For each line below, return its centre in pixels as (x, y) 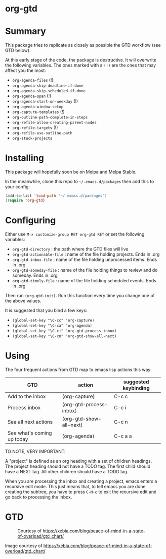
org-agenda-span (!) (32, 96)
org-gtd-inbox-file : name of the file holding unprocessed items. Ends (84, 259)
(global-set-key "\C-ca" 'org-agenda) (52, 325)
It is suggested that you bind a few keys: (46, 310)
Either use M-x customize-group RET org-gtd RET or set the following (75, 234)
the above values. (23, 301)
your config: (18, 187)
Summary (25, 31)
